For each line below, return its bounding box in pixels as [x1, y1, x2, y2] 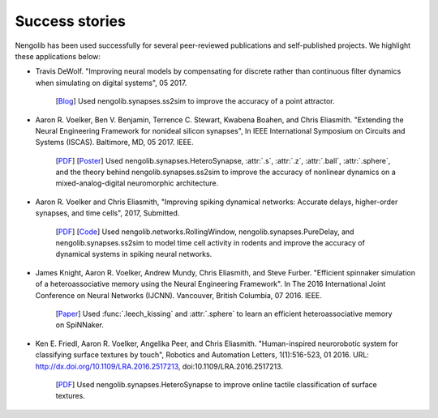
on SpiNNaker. [55, 320, 105, 330]
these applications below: [15, 51, 101, 61]
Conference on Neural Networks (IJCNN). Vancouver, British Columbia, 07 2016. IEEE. [35, 290, 322, 300]
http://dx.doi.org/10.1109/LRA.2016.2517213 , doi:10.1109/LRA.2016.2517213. [35, 361, 284, 371]
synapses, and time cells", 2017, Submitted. [35, 208, 180, 218]
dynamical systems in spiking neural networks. [55, 250, 213, 259]
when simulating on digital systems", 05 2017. [35, 78, 187, 87]
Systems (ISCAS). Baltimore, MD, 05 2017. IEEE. [35, 138, 194, 147]
